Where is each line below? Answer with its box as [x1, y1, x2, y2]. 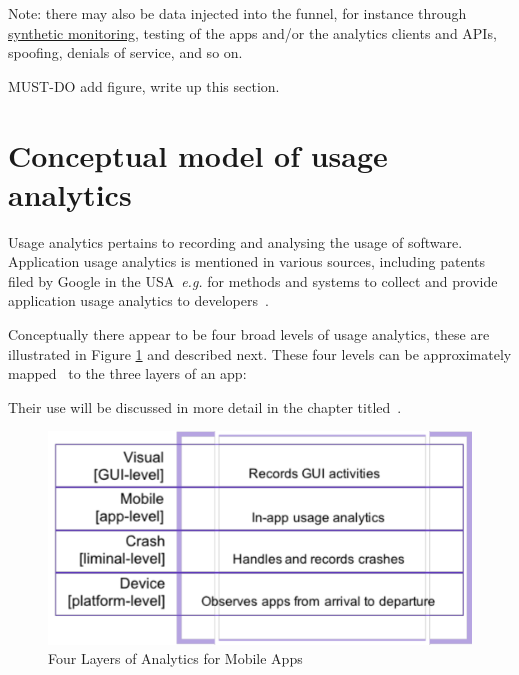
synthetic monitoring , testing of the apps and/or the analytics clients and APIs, [8, 22, 497, 43]
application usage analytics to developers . [8, 290, 269, 311]
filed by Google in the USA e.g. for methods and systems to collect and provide [8, 270, 498, 291]
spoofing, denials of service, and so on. [8, 42, 243, 63]
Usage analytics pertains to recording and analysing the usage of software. [8, 231, 463, 252]
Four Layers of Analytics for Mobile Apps [48, 648, 303, 669]
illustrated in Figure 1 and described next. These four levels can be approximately [8, 343, 512, 364]
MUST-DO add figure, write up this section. [8, 75, 280, 96]
